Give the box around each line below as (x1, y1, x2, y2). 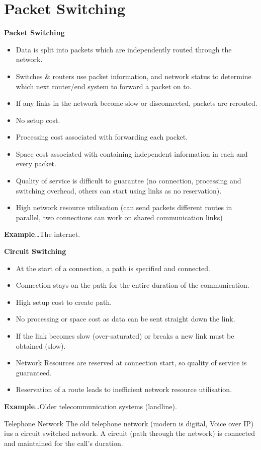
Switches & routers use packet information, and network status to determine (16, 71, 251, 81)
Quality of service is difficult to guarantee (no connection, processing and (16, 175, 241, 186)
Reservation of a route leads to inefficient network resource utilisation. (16, 384, 232, 395)
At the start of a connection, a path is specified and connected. (16, 263, 210, 273)
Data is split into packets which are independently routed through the (16, 44, 232, 54)
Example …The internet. (4, 229, 80, 239)
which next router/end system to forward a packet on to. (16, 81, 192, 91)
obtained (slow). (16, 340, 66, 351)
